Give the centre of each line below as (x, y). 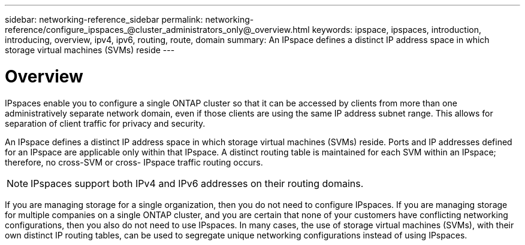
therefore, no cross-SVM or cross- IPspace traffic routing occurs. (134, 162)
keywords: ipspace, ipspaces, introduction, (397, 30)
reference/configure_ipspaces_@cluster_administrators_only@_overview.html (157, 30)
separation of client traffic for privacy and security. (105, 123)
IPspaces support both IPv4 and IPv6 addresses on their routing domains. (197, 183)
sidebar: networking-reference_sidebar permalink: (104, 19)
